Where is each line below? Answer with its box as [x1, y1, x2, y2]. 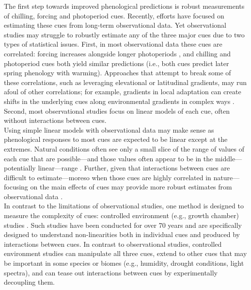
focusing [4, 182, 28, 192]
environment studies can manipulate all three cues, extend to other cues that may [4, 248, 247, 258]
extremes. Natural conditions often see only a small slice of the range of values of [4, 143, 244, 154]
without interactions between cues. [4, 115, 107, 125]
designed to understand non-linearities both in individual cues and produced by [4, 229, 240, 239]
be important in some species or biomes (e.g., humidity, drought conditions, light [4, 258, 244, 268]
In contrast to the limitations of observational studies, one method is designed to [4, 201, 244, 211]
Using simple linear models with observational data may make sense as [4, 124, 214, 135]
